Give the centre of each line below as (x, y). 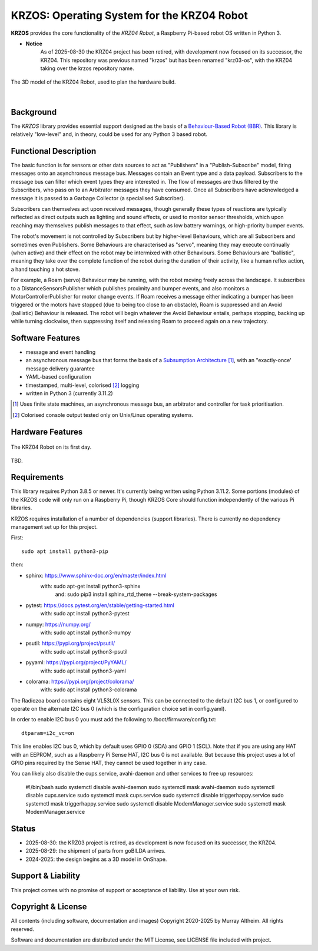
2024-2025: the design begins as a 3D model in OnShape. (96, 859)
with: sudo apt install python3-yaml (83, 671)
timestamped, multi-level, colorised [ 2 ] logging (82, 385)
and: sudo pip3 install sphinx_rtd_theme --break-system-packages (136, 594)
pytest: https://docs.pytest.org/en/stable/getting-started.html (100, 605)
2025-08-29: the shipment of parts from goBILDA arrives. (96, 851)
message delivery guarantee (60, 369)
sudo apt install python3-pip (65, 551)
